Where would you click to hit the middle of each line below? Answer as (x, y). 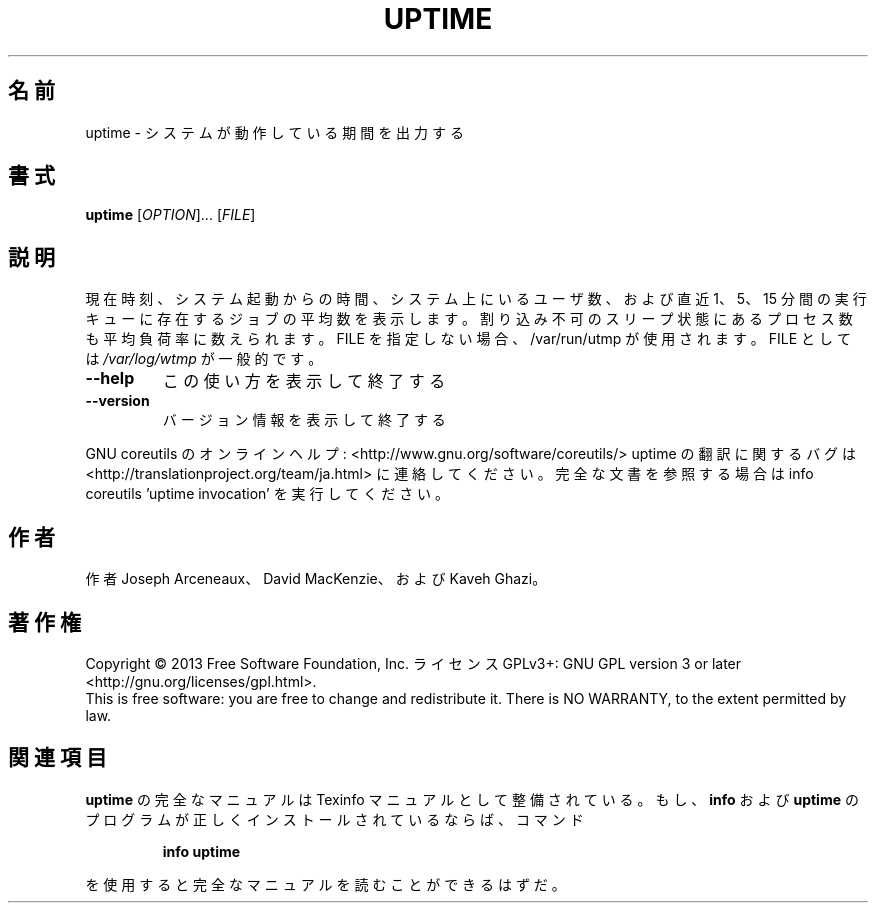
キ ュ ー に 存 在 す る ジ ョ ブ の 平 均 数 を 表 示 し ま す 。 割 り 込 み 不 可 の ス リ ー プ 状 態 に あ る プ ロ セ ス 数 (469, 319)
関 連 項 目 (57, 758)
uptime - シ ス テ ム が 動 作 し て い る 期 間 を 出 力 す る (274, 132)
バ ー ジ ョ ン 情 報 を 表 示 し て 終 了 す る (304, 420)
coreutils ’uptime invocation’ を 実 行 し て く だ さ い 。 (267, 494)
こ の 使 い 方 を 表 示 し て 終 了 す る (304, 381)
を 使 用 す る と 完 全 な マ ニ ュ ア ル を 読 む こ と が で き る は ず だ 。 (325, 884)
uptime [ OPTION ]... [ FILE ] (170, 215)
